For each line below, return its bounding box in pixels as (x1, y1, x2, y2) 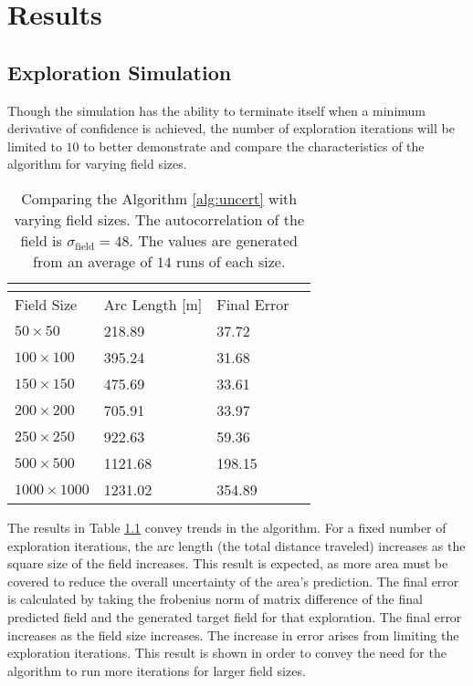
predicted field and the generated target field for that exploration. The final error (7, 607, 462, 626)
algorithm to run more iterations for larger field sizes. (7, 660, 306, 680)
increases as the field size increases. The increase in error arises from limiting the (7, 625, 459, 644)
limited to (7, 136, 62, 155)
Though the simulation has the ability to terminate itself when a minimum (7, 100, 426, 120)
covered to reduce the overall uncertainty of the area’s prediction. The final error (7, 571, 459, 590)
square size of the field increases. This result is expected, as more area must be (7, 554, 448, 573)
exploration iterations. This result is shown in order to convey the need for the (7, 643, 447, 662)
